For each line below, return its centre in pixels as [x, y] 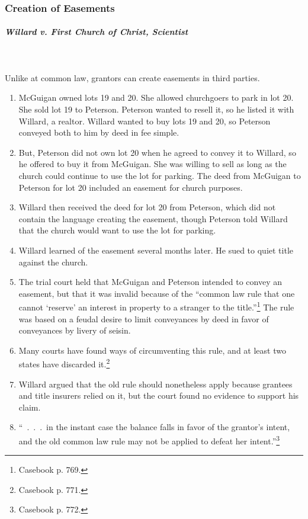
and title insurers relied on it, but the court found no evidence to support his [159, 395]
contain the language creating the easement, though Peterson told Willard [153, 218]
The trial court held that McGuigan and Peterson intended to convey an [150, 282]
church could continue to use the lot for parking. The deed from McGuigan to [160, 175]
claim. [30, 407]
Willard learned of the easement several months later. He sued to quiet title [156, 250]
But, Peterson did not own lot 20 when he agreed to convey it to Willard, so [157, 152]
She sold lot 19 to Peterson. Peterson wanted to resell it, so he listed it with [156, 109]
